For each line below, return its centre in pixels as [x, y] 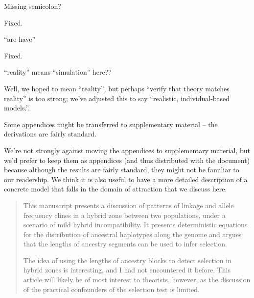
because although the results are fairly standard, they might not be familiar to [122, 170]
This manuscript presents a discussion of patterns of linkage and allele [128, 205]
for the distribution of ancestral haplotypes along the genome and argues [132, 234]
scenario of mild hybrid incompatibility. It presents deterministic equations [135, 225]
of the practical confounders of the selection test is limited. [111, 289]
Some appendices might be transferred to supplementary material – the [111, 124]
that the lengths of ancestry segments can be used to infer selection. [125, 244]
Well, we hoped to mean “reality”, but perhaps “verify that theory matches [117, 88]
